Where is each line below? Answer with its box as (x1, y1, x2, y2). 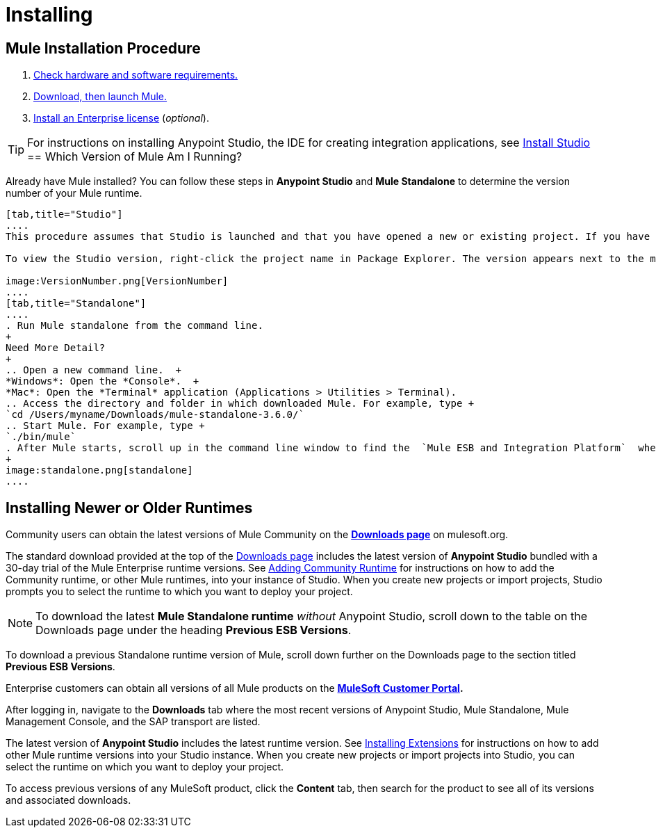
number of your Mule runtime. (6, 187, 142, 200)
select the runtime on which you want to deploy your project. (6, 761, 284, 773)
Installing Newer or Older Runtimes (6, 499, 253, 517)
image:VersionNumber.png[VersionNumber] (6, 275, 229, 287)
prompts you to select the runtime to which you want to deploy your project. (6, 585, 353, 598)
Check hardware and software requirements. (33, 69, 238, 81)
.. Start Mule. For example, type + (6, 420, 205, 432)
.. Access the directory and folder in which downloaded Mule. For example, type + (6, 398, 475, 410)
